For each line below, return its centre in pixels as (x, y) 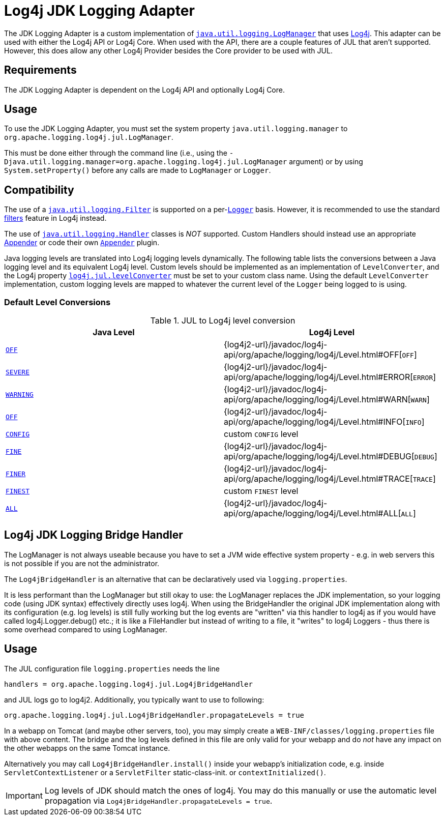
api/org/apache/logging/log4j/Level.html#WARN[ (317, 400)
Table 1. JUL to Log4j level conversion (223, 321)
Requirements (40, 70)
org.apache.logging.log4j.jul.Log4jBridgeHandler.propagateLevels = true (154, 715)
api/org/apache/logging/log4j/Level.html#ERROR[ (319, 377)
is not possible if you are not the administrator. (82, 563)
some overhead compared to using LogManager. (86, 629)
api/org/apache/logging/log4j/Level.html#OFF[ (313, 355)
